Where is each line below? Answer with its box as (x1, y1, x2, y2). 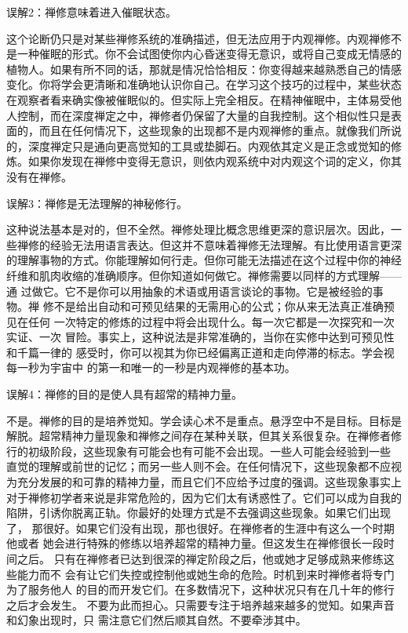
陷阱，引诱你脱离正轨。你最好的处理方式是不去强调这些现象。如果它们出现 (6, 504, 391, 521)
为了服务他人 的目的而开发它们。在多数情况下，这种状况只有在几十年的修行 (6, 581, 395, 598)
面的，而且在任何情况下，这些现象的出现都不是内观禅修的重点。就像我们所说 (6, 122, 402, 139)
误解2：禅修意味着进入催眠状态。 (6, 4, 177, 20)
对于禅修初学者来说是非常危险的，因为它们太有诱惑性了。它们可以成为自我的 (6, 489, 402, 505)
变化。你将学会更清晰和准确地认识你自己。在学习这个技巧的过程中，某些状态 (6, 76, 402, 93)
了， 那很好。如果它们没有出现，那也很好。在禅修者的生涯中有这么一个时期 (6, 519, 395, 536)
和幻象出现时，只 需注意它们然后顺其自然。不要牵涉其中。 (6, 612, 307, 628)
